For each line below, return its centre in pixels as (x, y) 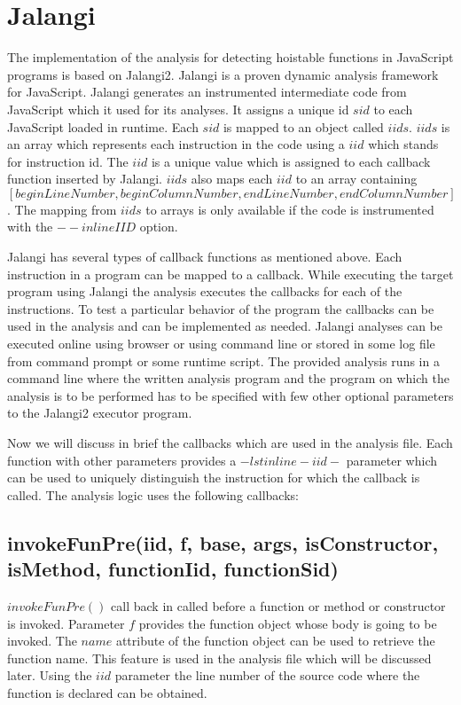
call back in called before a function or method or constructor (278, 605)
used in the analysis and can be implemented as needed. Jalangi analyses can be (225, 326)
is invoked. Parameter (66, 623)
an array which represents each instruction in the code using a (176, 144)
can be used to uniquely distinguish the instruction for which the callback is (214, 478)
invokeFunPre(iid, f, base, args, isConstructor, (223, 542)
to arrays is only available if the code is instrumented (290, 209)
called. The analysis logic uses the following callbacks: (153, 494)
